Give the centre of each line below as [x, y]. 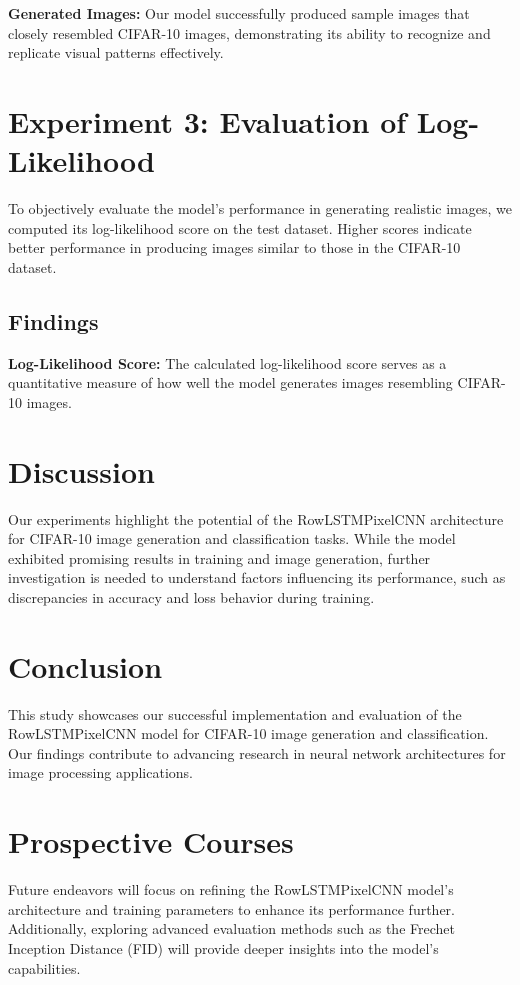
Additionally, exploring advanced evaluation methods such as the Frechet [231, 928]
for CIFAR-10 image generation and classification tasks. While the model [232, 538]
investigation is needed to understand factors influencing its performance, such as [257, 577]
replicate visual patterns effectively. [116, 52]
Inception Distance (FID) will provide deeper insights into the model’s [223, 947]
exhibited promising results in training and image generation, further [219, 557]
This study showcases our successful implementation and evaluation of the [235, 713]
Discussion [81, 470]
